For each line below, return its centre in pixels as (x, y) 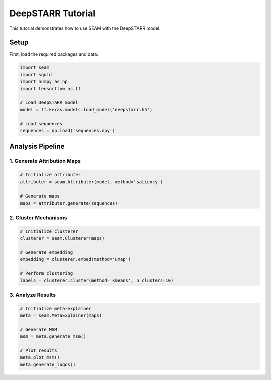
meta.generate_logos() (48, 364)
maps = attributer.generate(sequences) (69, 203)
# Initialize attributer (50, 175)
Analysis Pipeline (37, 147)
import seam (35, 67)
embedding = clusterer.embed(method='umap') (76, 259)
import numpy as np (44, 82)
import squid (36, 74)
